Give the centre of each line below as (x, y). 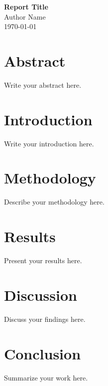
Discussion (41, 295)
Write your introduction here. (49, 143)
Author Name (25, 16)
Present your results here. (43, 260)
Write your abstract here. (43, 84)
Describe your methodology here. (54, 202)
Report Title (26, 7)
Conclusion (43, 353)
